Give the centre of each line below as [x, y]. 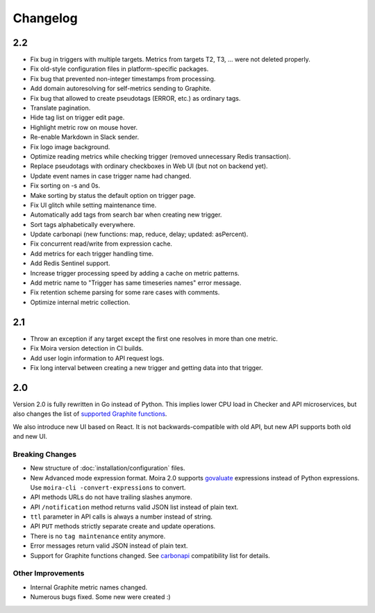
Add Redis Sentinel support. [70, 263]
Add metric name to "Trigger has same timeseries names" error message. [136, 283]
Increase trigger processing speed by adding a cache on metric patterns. [135, 273]
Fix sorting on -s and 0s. [65, 186]
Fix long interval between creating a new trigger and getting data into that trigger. [147, 367]
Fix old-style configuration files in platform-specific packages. [119, 69]
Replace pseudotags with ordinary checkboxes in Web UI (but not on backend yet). [149, 166]
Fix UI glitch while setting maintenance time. [93, 205]
